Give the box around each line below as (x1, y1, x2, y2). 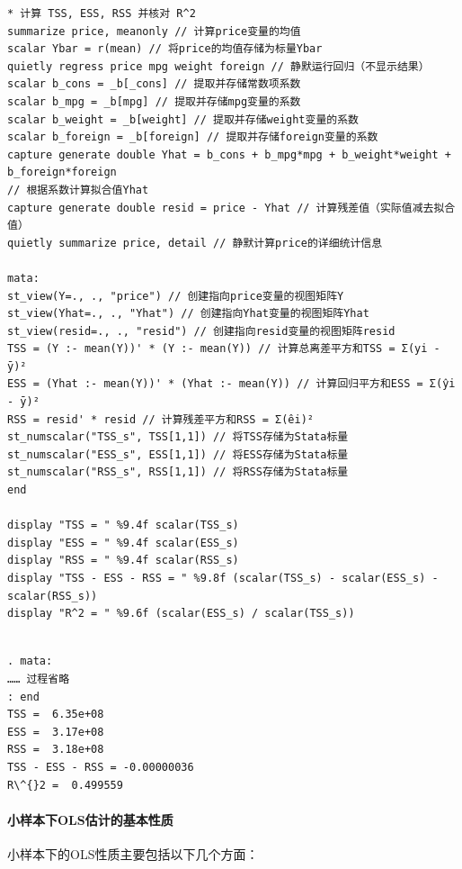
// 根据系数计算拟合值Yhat (7, 183, 149, 196)
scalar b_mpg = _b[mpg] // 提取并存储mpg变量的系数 (7, 95, 301, 108)
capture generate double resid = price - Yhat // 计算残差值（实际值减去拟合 (7, 201, 456, 214)
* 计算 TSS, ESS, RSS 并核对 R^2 (7, 7, 196, 20)
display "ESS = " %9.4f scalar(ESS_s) (7, 536, 239, 549)
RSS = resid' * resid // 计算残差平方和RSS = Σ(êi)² (7, 412, 314, 426)
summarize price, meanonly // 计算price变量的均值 (7, 24, 301, 38)
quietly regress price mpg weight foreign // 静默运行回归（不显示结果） (7, 59, 430, 73)
